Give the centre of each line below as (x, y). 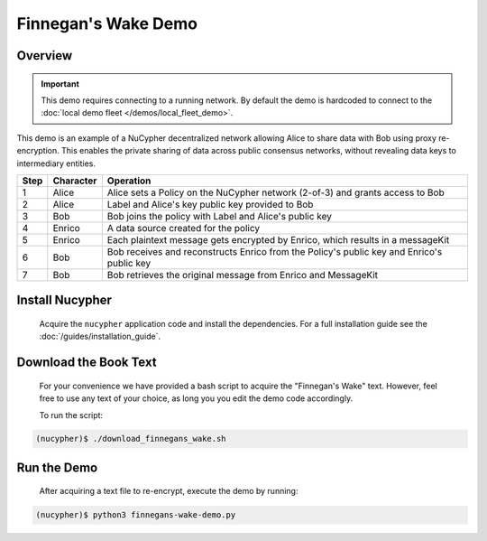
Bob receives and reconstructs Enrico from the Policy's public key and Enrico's (275, 251)
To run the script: (71, 415)
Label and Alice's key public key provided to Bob (210, 204)
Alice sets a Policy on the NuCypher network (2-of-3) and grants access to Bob (276, 192)
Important (60, 84)
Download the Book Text (87, 363)
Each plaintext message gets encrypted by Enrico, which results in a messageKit (278, 239)
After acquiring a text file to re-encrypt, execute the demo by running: (169, 491)
